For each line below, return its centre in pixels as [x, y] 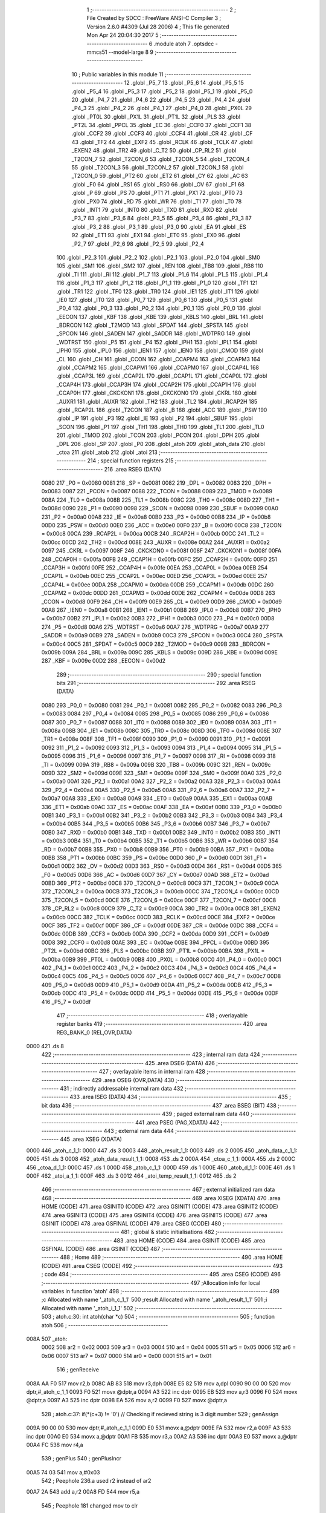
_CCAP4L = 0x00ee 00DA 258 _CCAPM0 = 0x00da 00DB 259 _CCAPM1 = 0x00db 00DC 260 [158, 585]
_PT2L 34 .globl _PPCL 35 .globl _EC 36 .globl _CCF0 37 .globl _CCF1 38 [161, 125]
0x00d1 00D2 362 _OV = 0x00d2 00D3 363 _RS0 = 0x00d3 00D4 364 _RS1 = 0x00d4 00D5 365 [161, 866]
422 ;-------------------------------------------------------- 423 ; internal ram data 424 [151, 1055]
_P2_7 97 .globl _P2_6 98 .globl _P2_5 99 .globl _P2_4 [138, 244]
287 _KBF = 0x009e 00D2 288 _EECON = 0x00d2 [104, 661]
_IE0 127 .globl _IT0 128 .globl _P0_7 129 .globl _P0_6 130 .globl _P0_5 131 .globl [155, 300]
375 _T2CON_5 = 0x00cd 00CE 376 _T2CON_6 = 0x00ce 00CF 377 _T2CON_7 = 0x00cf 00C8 [159, 900]
